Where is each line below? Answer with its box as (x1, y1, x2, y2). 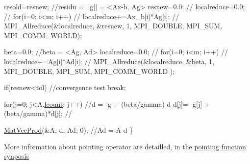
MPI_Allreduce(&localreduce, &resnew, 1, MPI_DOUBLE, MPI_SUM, (4, 21, 222, 31)
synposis (4, 151, 29, 161)
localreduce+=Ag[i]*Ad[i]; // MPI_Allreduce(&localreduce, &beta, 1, (4, 56, 214, 66)
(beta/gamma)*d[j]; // (4, 108, 72, 118)
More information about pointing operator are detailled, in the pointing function (4, 141, 246, 151)
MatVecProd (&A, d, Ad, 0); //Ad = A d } (4, 124, 133, 135)
